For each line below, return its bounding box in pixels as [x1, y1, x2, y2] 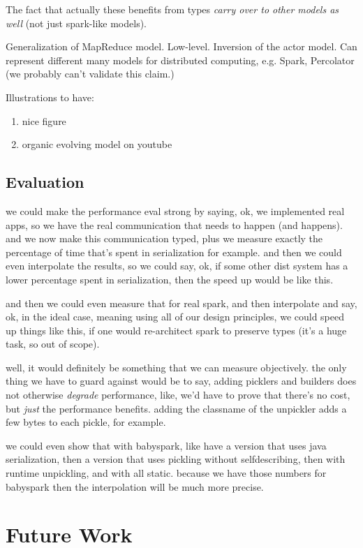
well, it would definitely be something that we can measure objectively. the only [6, 360, 347, 374]
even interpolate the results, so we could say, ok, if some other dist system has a [6, 258, 348, 273]
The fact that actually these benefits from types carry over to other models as [6, 2, 339, 16]
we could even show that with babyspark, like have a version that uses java [6, 438, 327, 452]
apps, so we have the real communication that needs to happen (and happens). [6, 217, 343, 232]
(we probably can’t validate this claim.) [6, 66, 175, 81]
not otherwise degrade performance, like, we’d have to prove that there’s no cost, [6, 387, 350, 402]
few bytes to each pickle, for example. [6, 415, 166, 429]
